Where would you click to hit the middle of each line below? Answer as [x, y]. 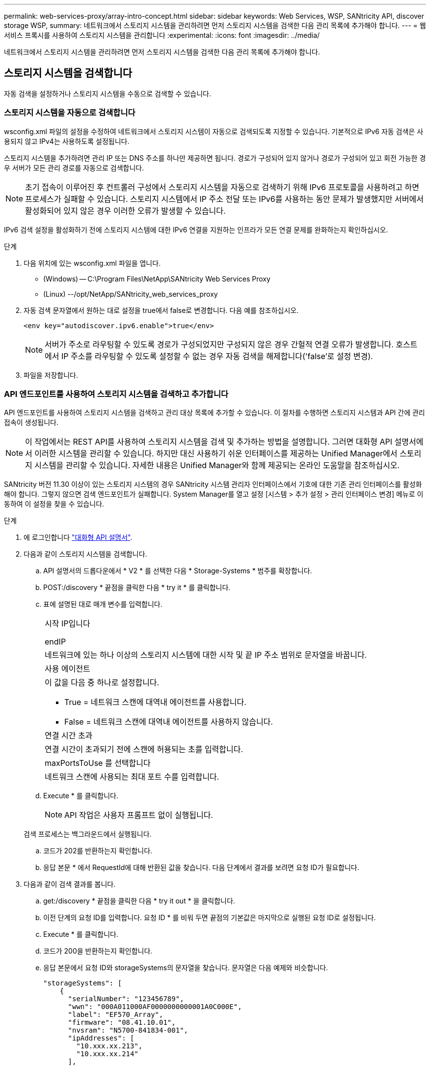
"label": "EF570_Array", [116, 1015]
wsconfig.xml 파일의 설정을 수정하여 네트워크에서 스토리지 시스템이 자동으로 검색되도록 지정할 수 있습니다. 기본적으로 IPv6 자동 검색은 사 [214, 131]
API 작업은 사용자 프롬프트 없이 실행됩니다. [139, 815]
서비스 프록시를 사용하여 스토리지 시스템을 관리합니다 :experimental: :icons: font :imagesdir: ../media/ [162, 35]
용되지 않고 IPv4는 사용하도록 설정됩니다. [67, 141]
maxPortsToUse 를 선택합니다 [98, 763]
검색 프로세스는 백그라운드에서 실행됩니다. [88, 834]
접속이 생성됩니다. [31, 422]
